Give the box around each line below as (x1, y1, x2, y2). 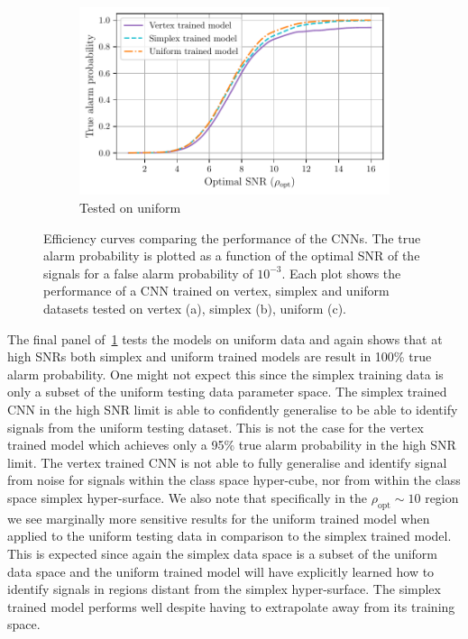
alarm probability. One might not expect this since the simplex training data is (7, 364, 444, 383)
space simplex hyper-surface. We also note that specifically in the (7, 488, 368, 507)
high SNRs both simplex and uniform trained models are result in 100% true (7, 347, 432, 366)
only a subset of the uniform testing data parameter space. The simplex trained (7, 382, 447, 401)
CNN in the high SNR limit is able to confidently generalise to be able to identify (7, 400, 458, 419)
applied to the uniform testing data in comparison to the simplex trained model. (7, 526, 452, 545)
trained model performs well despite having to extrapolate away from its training (7, 597, 455, 616)
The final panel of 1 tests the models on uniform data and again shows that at (7, 329, 443, 348)
